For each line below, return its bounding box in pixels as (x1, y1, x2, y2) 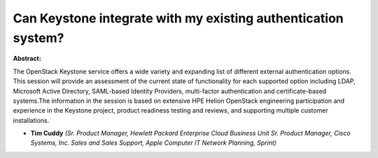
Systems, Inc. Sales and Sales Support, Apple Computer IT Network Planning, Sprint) (30, 138, 276, 147)
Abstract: (13, 55, 41, 63)
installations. (13, 116, 50, 124)
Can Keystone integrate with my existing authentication (13, 10, 344, 26)
